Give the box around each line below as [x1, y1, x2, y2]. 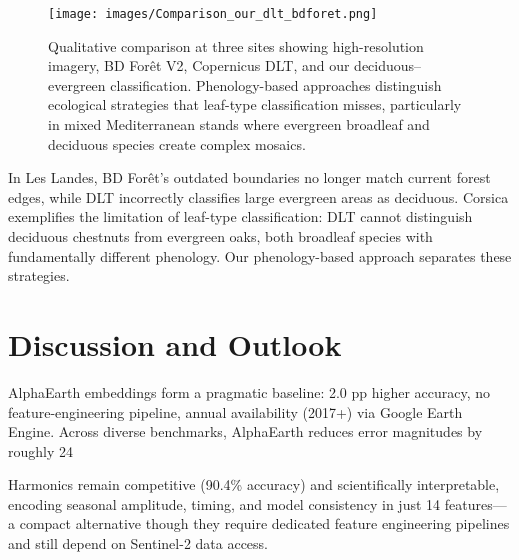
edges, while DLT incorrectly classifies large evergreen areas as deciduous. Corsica [8, 186, 509, 207]
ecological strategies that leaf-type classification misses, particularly [48, 94, 462, 115]
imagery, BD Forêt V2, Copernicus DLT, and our [48, 55, 350, 76]
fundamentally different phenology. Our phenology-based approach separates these [8, 245, 512, 266]
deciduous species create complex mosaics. [48, 133, 306, 154]
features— [444, 493, 507, 514]
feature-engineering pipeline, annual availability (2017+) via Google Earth [8, 401, 463, 422]
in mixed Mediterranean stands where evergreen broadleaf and [48, 114, 430, 135]
